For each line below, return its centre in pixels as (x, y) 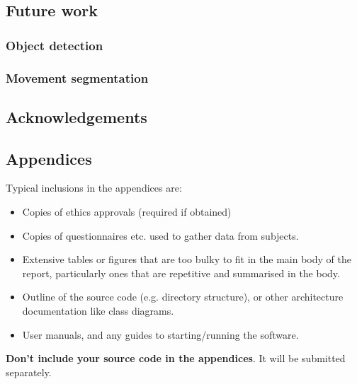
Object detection (55, 45)
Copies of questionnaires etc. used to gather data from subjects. (160, 235)
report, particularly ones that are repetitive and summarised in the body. (181, 273)
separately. (29, 372)
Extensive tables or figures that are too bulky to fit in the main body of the (187, 259)
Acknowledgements (76, 116)
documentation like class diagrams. (98, 311)
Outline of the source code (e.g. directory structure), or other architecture (183, 297)
